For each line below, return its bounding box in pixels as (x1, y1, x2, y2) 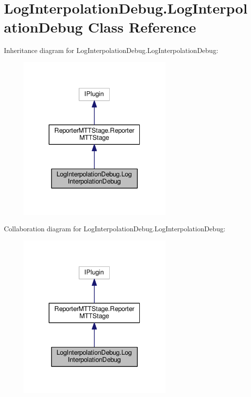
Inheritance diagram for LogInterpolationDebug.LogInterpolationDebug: (4, 45, 218, 55)
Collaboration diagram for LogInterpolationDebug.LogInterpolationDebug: (4, 223, 226, 233)
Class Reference (88, 17, 196, 37)
